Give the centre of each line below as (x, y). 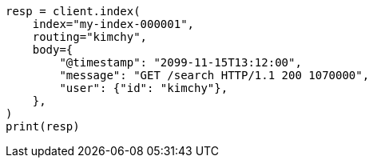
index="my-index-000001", (113, 24)
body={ (53, 50)
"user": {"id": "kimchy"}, (144, 88)
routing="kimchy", (90, 37)
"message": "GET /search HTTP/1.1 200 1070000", (214, 75)
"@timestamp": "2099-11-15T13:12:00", (181, 62)
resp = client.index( (73, 11)
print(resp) (43, 126)
